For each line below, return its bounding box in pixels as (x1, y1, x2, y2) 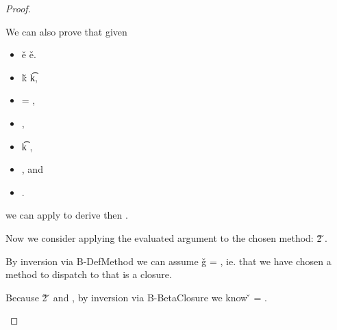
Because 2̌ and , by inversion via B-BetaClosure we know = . (5, 290, 267, 304)
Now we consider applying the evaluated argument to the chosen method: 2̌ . (5, 230, 328, 245)
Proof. (5, 1, 31, 15)
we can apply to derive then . (5, 208, 128, 222)
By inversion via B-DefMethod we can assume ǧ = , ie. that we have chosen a (5, 253, 332, 268)
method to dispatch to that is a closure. (5, 267, 172, 281)
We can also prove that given (5, 24, 127, 38)
